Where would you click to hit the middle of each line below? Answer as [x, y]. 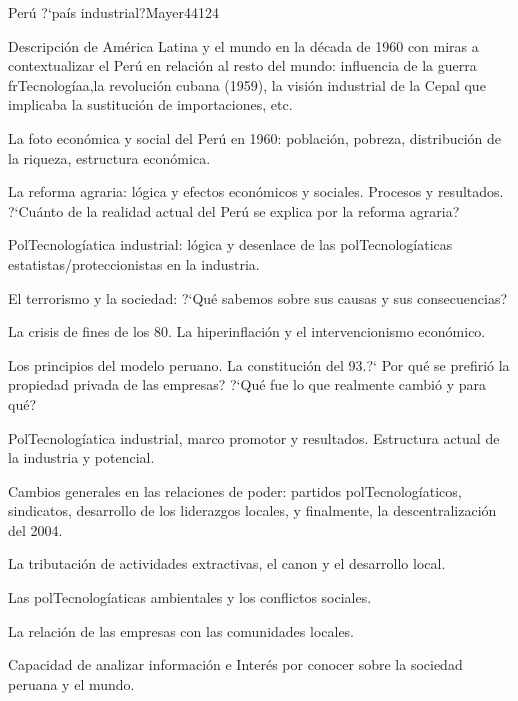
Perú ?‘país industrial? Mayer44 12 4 [113, 12]
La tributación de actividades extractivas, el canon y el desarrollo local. [227, 563]
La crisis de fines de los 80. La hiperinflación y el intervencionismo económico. [247, 331]
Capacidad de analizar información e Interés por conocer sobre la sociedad [235, 664]
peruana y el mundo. [71, 683]
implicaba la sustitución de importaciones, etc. [150, 104]
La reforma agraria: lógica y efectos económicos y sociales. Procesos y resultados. [256, 191]
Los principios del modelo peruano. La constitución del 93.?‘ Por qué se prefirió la [259, 364]
